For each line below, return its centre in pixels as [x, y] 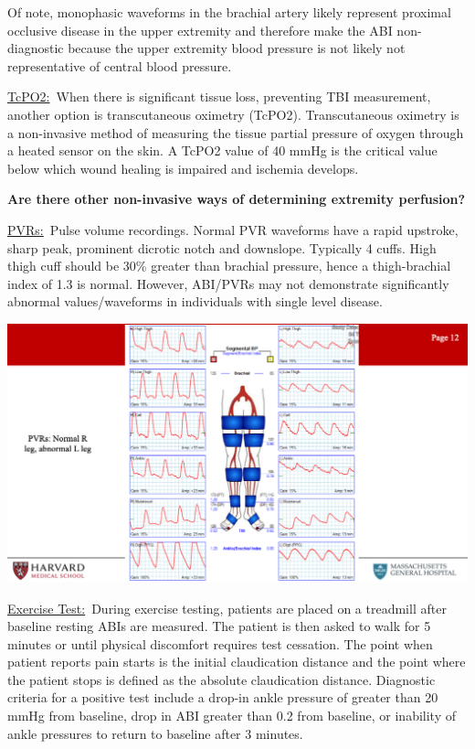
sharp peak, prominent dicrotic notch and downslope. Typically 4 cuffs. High [222, 247]
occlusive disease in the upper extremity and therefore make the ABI [200, 30]
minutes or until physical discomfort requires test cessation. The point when [220, 643]
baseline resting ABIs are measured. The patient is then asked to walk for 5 [219, 626]
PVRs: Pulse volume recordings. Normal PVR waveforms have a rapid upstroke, [233, 229]
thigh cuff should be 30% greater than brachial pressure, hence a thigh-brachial [229, 266]
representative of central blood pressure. [120, 65]
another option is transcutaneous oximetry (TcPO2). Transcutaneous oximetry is [233, 114]
